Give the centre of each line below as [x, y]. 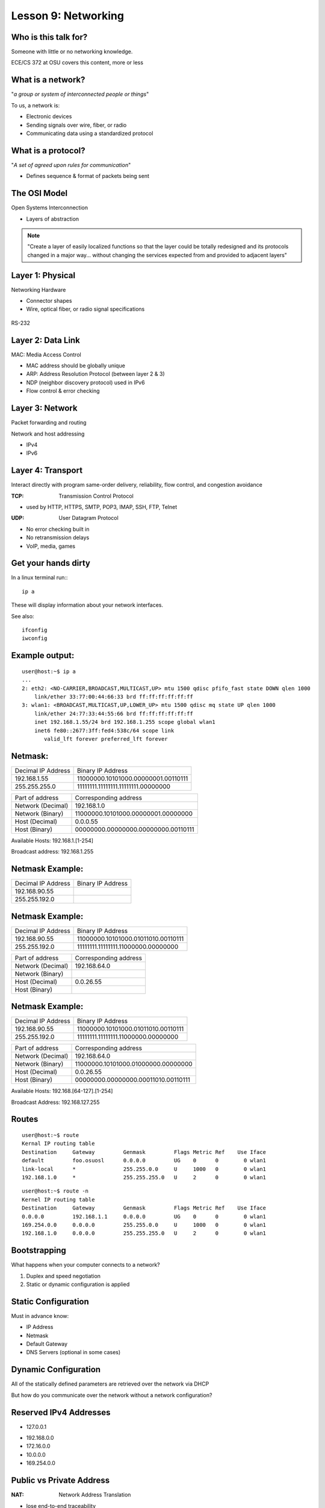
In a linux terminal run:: [39, 578]
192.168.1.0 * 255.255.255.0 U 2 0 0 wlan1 [144, 1177]
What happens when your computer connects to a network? [85, 1265]
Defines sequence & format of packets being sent [88, 176]
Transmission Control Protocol [96, 496]
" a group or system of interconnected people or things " [80, 94]
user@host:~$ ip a [49, 671]
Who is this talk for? [49, 37]
